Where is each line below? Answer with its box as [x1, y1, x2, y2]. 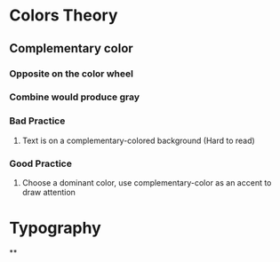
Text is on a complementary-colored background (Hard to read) [21, 135, 255, 146]
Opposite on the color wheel [9, 67, 133, 80]
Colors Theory [9, 5, 118, 26]
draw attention [21, 187, 76, 198]
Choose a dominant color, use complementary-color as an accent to [21, 178, 272, 188]
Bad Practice [9, 115, 66, 127]
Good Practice [9, 157, 73, 170]
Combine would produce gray [9, 91, 140, 103]
